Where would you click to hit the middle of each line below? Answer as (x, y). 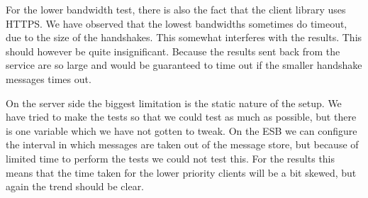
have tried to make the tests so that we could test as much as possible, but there (181, 117)
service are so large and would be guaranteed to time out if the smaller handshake (184, 65)
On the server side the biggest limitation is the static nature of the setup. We (174, 103)
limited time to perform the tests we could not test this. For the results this (171, 158)
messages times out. (49, 78)
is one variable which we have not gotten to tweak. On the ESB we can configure (182, 130)
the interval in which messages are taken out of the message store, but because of (182, 144)
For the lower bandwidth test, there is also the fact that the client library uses (176, 9)
